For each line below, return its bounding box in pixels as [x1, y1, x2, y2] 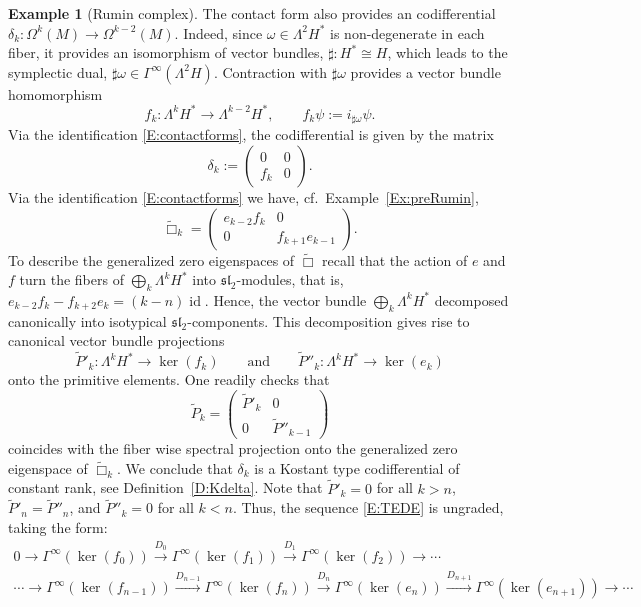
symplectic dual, [8, 61, 108, 82]
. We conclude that [117, 457, 233, 478]
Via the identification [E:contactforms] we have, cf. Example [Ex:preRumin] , [8, 186, 479, 207]
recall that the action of [322, 249, 468, 270]
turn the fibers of [19, 269, 124, 290]
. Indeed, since [174, 22, 263, 43]
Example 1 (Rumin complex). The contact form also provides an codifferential [8, 3, 496, 23]
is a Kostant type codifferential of [254, 457, 460, 478]
